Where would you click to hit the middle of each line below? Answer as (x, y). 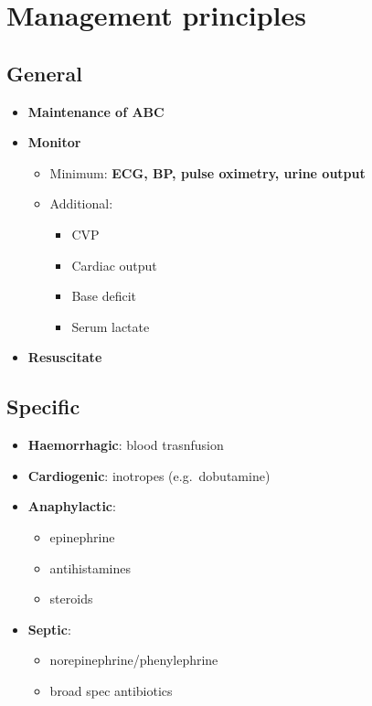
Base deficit (104, 296)
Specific (43, 406)
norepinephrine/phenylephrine (134, 660)
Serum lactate (111, 326)
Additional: (81, 203)
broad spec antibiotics (111, 690)
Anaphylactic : (72, 506)
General (44, 73)
